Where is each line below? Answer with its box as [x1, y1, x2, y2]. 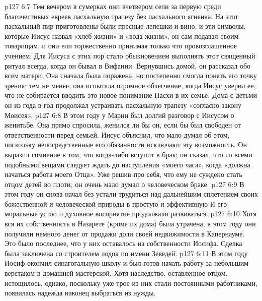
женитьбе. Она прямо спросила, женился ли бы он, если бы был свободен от [5, 119, 241, 130]
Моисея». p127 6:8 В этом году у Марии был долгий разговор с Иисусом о [5, 109, 234, 120]
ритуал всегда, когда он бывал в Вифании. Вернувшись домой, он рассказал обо [5, 60, 251, 71]
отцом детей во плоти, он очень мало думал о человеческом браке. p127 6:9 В [5, 178, 244, 189]
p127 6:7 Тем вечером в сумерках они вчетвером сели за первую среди [5, 1, 221, 11]
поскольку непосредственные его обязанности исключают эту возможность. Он [5, 139, 247, 150]
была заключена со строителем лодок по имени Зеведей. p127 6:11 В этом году [5, 248, 248, 258]
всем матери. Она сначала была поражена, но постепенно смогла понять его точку [5, 70, 257, 81]
